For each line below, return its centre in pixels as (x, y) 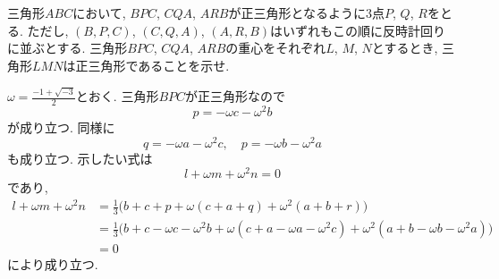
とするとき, (405, 48)
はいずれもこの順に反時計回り (358, 30)
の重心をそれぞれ (276, 48)
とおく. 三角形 (117, 96)
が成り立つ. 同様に (61, 127)
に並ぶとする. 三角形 (68, 48)
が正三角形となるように (297, 13)
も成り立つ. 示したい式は (80, 158)
